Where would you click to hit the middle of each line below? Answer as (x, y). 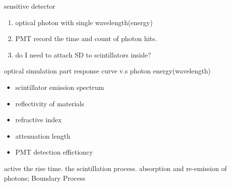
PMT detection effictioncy (54, 152)
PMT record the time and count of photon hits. (86, 38)
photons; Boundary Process (45, 178)
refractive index (38, 120)
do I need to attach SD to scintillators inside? (83, 54)
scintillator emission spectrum (60, 87)
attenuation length (43, 136)
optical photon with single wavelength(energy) (84, 22)
